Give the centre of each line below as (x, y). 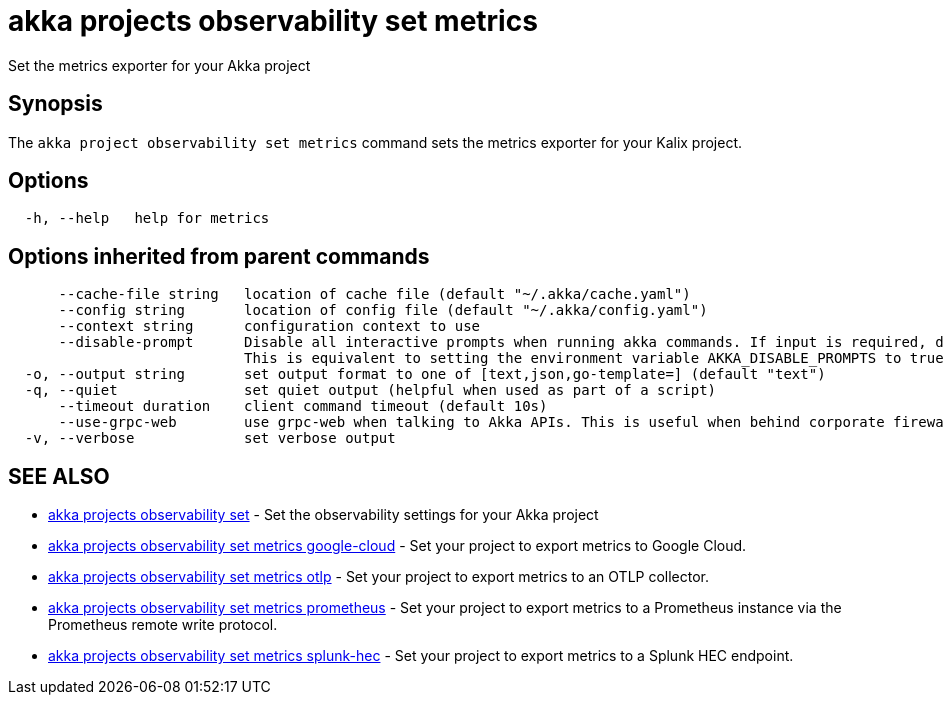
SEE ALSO (59, 476)
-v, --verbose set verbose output (210, 438)
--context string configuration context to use (269, 326)
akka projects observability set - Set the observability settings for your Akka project (323, 515)
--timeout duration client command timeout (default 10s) (303, 406)
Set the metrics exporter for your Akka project (159, 65)
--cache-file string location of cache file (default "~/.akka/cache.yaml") (374, 294)
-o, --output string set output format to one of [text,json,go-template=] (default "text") (425, 374)
